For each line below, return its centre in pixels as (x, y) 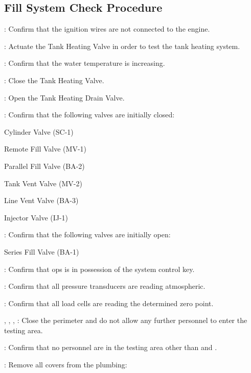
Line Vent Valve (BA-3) (41, 200)
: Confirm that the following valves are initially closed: (89, 115)
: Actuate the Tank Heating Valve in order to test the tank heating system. (122, 46)
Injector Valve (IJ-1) (36, 217)
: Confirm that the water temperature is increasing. (85, 63)
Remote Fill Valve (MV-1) (45, 149)
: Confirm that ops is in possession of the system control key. (99, 269)
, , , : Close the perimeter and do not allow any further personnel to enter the (126, 320)
